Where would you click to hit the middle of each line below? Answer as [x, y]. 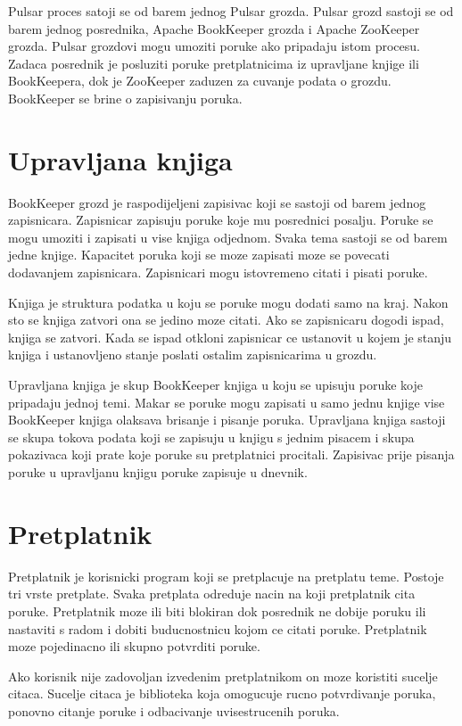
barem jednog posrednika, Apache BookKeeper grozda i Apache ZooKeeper [214, 28]
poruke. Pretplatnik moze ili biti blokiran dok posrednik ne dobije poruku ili [217, 610]
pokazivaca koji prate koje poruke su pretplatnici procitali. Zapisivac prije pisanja [231, 454]
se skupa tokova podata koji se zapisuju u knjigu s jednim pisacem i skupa [211, 437]
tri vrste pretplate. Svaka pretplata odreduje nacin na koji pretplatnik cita [212, 594]
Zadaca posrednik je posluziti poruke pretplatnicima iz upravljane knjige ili [214, 63]
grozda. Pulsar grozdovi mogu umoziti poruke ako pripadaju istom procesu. [214, 46]
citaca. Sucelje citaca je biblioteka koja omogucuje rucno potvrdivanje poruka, [222, 693]
